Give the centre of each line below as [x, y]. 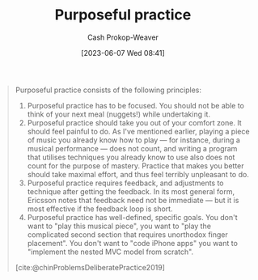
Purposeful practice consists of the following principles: [108, 90]
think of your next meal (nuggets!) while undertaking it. [119, 114]
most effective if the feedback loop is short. [100, 209]
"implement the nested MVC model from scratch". [110, 252]
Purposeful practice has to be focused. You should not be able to [135, 105]
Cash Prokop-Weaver [123, 37]
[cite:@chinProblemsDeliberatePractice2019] [90, 267]
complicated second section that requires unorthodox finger [127, 234]
